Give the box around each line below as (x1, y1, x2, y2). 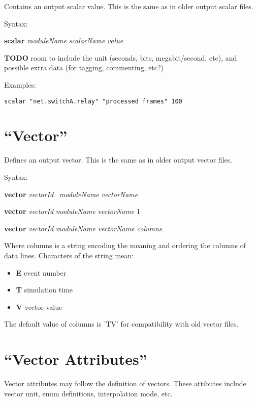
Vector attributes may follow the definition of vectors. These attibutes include (4, 378, 246, 388)
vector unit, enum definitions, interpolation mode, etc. (4, 388, 173, 398)
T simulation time (16, 284, 73, 295)
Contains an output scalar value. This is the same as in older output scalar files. (4, 1, 253, 11)
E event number (16, 267, 67, 278)
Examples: (4, 79, 36, 90)
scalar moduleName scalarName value (4, 35, 123, 46)
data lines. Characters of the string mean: (4, 250, 134, 260)
